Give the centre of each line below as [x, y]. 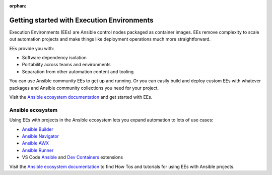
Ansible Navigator [40, 136]
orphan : [18, 6]
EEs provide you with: [32, 48]
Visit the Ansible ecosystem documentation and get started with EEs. [81, 97]
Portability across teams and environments [66, 65]
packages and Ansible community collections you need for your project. [84, 88]
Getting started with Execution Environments [81, 20]
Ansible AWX [35, 143]
